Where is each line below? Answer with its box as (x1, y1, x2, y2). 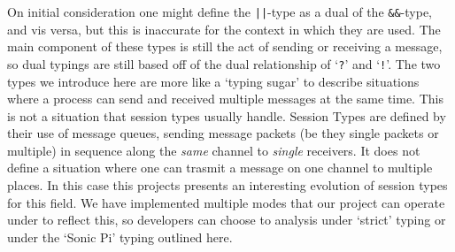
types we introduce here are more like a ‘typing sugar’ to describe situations (7, 72, 420, 90)
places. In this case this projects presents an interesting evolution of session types (7, 176, 448, 195)
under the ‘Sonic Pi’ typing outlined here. (7, 227, 233, 246)
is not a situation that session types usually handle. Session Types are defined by (7, 106, 446, 125)
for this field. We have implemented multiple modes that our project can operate (7, 193, 445, 211)
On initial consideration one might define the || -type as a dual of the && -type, (7, 3, 432, 20)
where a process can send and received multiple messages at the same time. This (7, 89, 443, 108)
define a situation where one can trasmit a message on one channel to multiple (7, 158, 433, 177)
